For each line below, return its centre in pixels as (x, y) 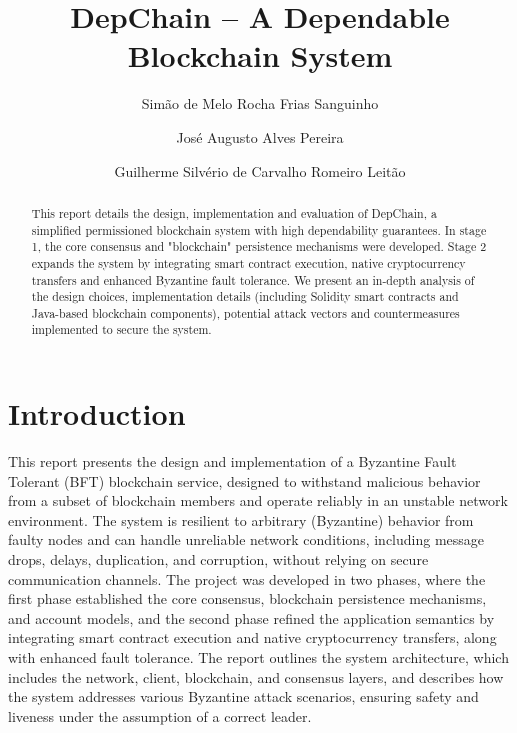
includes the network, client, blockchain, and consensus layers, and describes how (256, 676)
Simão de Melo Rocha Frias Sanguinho (260, 103)
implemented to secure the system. (121, 329)
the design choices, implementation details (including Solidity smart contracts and (245, 296)
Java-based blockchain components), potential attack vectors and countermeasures (245, 312)
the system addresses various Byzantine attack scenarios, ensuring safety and (243, 696)
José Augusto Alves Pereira (260, 136)
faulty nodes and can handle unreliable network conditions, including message (246, 539)
